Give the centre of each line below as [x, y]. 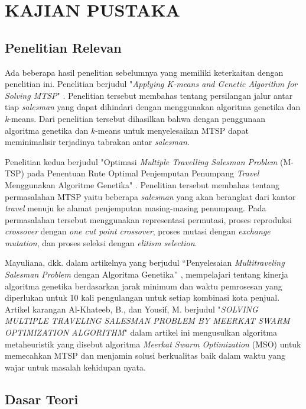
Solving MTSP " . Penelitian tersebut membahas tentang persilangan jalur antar [149, 95]
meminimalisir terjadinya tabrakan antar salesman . [97, 142]
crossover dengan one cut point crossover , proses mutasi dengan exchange [138, 231]
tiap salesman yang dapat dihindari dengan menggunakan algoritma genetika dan [153, 107]
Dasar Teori [42, 399]
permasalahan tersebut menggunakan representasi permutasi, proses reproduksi [148, 219]
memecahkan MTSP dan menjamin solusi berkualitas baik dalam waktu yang [145, 355]
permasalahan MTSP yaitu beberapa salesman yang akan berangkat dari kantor [150, 196]
